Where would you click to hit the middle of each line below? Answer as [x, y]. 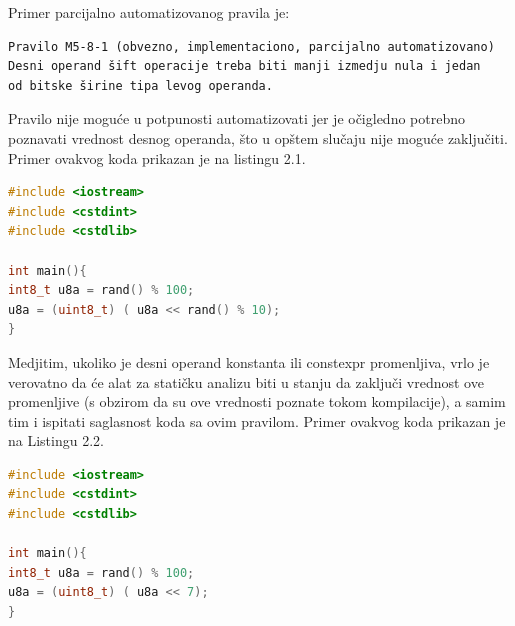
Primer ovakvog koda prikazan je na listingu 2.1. [157, 157]
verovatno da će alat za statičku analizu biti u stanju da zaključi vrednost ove [246, 381]
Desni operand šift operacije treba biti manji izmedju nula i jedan [244, 66]
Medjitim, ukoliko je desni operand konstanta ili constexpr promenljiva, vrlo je [249, 361]
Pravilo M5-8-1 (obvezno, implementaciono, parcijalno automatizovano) [251, 46]
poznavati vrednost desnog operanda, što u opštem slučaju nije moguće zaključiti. [258, 137]
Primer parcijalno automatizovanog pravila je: [149, 12]
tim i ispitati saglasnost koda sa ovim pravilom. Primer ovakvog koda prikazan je [257, 420]
